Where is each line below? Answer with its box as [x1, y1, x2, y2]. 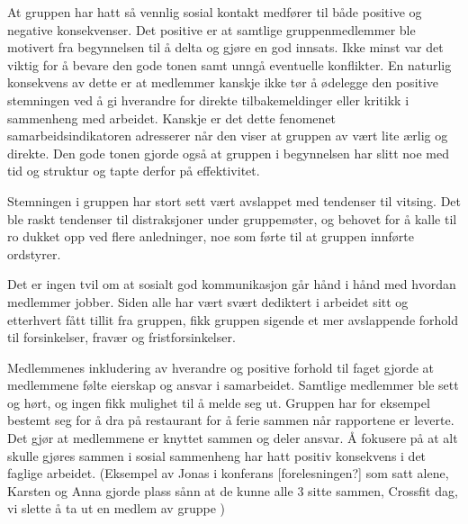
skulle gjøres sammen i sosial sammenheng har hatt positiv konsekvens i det [7, 446, 427, 465]
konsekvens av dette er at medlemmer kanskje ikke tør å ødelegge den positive [7, 73, 439, 92]
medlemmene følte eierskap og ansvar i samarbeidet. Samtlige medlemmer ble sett [7, 375, 459, 394]
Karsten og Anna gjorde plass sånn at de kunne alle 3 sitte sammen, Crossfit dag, [7, 481, 458, 500]
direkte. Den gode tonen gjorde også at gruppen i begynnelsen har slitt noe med [7, 143, 449, 162]
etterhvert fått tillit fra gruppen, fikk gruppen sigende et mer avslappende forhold [7, 310, 459, 329]
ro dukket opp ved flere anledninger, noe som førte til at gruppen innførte [7, 227, 414, 246]
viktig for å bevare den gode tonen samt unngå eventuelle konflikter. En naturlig [7, 55, 452, 74]
